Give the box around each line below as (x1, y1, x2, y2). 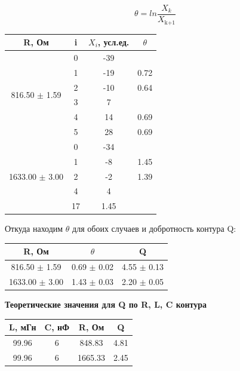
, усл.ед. (97, 36, 130, 48)
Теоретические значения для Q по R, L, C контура (5, 298, 207, 311)
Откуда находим (5, 222, 63, 235)
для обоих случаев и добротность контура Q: (72, 222, 236, 235)
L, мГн (9, 321, 36, 333)
